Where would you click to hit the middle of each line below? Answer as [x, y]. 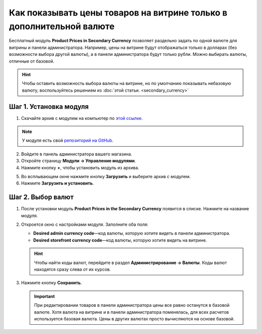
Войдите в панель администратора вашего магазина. [77, 154]
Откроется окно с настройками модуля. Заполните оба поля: [85, 225]
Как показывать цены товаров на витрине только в [118, 13]
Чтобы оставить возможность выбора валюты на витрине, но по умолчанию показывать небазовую [127, 83]
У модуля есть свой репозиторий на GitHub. [68, 140]
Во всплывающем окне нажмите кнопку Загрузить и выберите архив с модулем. [106, 176]
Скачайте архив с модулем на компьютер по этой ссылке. [82, 118]
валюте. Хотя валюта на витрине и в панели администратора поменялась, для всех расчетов [131, 312]
